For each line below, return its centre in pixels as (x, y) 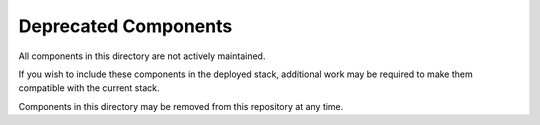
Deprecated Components (125, 26)
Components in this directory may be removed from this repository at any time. (181, 106)
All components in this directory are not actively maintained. (142, 56)
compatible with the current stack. (89, 88)
